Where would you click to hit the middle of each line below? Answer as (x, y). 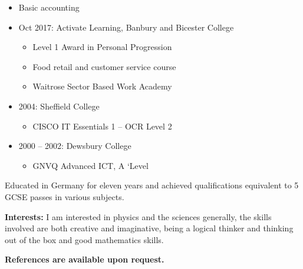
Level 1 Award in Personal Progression (102, 47)
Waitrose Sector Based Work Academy (102, 86)
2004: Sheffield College (59, 106)
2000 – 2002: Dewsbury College (75, 146)
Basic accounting (49, 7)
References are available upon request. (85, 259)
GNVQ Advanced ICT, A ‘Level (90, 165)
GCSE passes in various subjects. (65, 196)
